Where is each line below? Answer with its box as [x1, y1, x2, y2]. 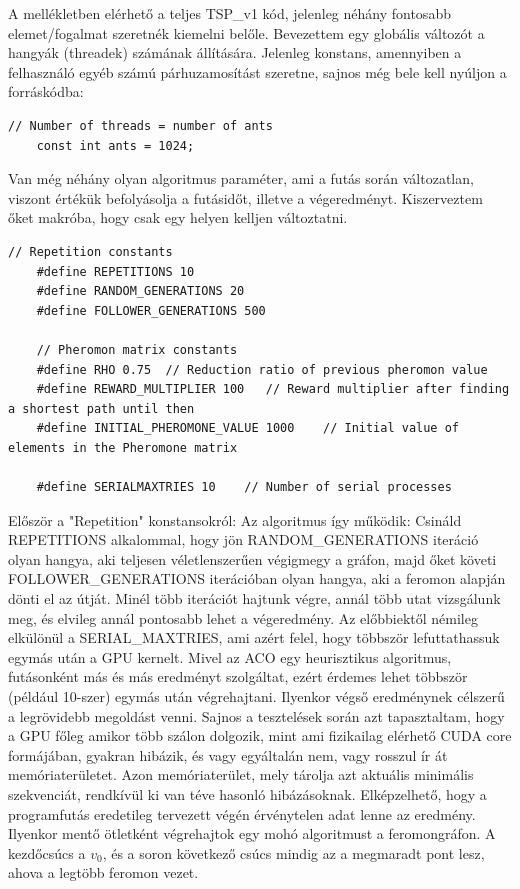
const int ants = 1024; [36, 138, 195, 153]
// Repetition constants [8, 244, 173, 259]
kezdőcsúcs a [8, 842, 86, 863]
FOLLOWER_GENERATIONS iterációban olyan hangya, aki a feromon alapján [8, 568, 506, 589]
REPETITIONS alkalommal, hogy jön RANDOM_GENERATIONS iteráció [8, 529, 479, 550]
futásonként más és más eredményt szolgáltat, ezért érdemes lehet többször [8, 666, 468, 687]
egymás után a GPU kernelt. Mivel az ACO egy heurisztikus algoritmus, [8, 646, 452, 667]
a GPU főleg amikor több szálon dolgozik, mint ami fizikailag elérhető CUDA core [8, 725, 512, 746]
